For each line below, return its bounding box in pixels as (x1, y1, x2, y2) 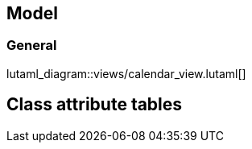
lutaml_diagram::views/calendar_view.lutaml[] (6, 66, 246, 81)
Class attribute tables (6, 94, 183, 115)
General (6, 37, 57, 54)
